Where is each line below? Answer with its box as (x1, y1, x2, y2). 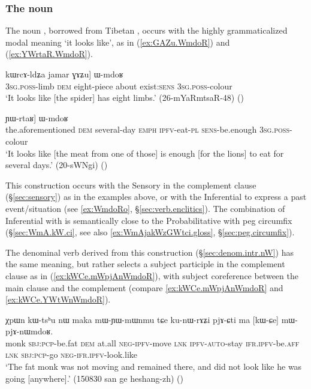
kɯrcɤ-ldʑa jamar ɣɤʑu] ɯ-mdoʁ (5, 68, 123, 80)
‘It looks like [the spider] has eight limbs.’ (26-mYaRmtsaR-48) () (5, 91, 244, 104)
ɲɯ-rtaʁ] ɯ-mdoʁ (5, 111, 68, 124)
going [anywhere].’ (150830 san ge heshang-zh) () (5, 372, 183, 384)
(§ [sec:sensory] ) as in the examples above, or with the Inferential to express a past (5, 190, 307, 203)
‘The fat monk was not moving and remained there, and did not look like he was (5, 360, 302, 373)
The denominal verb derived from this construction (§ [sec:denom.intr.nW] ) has (5, 246, 294, 258)
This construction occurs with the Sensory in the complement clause (5, 178, 256, 191)
